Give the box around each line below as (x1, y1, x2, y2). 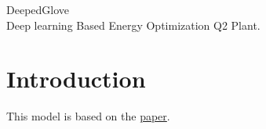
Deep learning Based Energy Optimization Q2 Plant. (6, 16, 261, 33)
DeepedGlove (6, 2, 70, 17)
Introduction (6, 63, 146, 95)
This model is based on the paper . (6, 108, 170, 124)
